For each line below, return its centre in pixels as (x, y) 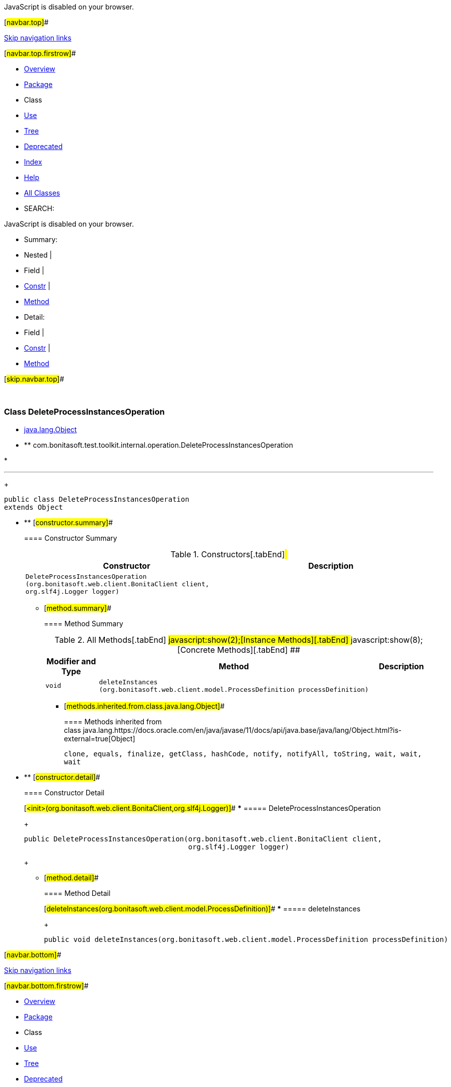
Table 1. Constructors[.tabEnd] (228, 554)
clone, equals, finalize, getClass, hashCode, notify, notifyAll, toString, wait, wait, (243, 754)
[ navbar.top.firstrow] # (40, 53)
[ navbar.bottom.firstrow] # (46, 985)
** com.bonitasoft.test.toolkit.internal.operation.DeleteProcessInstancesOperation (159, 445)
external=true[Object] (100, 738)
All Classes (42, 193)
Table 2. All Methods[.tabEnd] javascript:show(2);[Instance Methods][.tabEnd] (202, 640)
